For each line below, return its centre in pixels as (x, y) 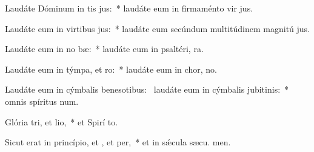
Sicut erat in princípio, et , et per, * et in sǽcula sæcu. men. (118, 142)
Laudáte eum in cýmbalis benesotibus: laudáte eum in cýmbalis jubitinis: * (147, 89)
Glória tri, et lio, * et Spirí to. (62, 121)
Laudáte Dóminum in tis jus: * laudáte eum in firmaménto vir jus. (129, 8)
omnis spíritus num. (42, 101)
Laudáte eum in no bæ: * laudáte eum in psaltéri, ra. (104, 49)
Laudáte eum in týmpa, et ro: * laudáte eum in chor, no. (111, 69)
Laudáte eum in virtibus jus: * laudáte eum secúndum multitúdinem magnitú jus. (158, 28)
